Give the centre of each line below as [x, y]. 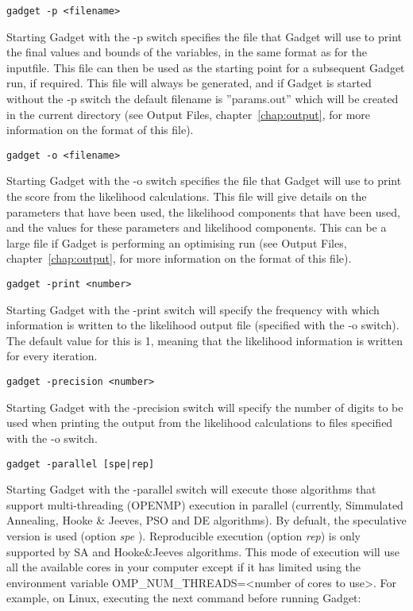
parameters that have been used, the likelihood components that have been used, [203, 211]
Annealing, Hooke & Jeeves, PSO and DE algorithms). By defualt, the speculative [206, 520]
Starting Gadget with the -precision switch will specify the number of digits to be [205, 407]
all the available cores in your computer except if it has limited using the [183, 567]
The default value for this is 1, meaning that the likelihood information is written [205, 340]
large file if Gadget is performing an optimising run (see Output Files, [177, 242]
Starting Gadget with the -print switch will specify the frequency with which [193, 309]
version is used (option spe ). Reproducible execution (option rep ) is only [183, 535]
